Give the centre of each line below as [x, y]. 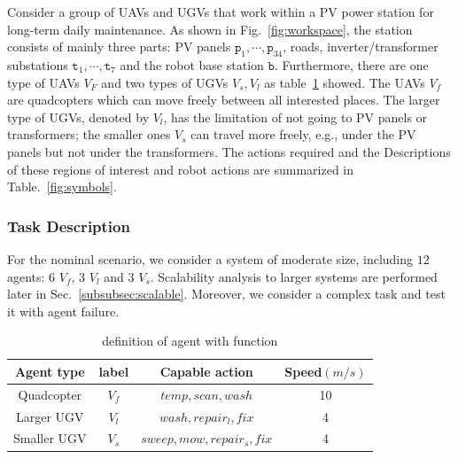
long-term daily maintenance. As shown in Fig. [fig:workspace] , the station [210, 29]
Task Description [69, 226]
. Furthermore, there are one [351, 64]
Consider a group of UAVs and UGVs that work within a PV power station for [221, 12]
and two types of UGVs [165, 82]
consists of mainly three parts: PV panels [119, 47]
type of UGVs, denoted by [78, 117]
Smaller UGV [50, 438]
